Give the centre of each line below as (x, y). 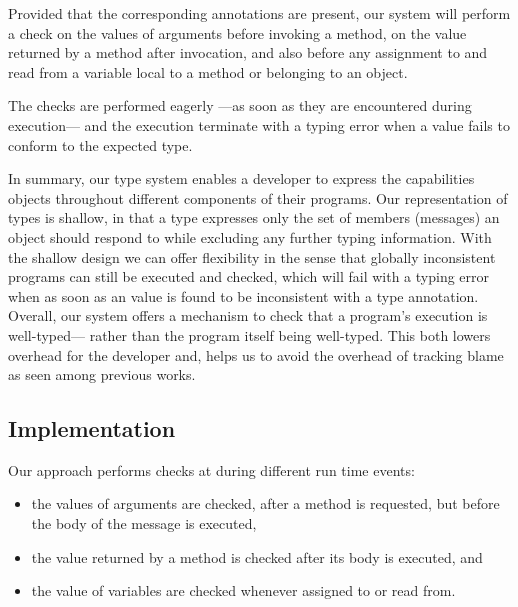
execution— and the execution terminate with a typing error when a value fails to (259, 124)
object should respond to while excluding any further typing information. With (250, 236)
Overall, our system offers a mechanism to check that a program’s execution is (248, 315)
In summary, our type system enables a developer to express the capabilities (241, 178)
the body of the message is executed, (144, 523)
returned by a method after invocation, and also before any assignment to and (248, 52)
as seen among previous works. (102, 374)
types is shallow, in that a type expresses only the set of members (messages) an (254, 217)
